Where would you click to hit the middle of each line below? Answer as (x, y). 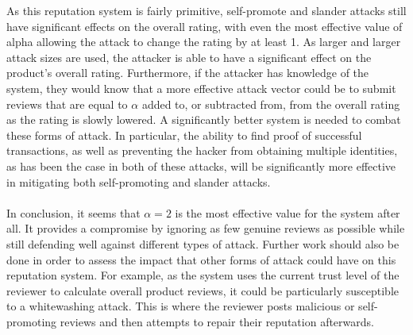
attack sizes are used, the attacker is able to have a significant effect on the (189, 57)
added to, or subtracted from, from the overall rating (271, 104)
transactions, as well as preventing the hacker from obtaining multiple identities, (202, 150)
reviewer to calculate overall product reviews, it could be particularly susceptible (203, 290)
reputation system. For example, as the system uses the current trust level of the (203, 275)
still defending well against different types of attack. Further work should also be (203, 243)
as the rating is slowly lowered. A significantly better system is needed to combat (204, 119)
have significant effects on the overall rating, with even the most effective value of (205, 26)
